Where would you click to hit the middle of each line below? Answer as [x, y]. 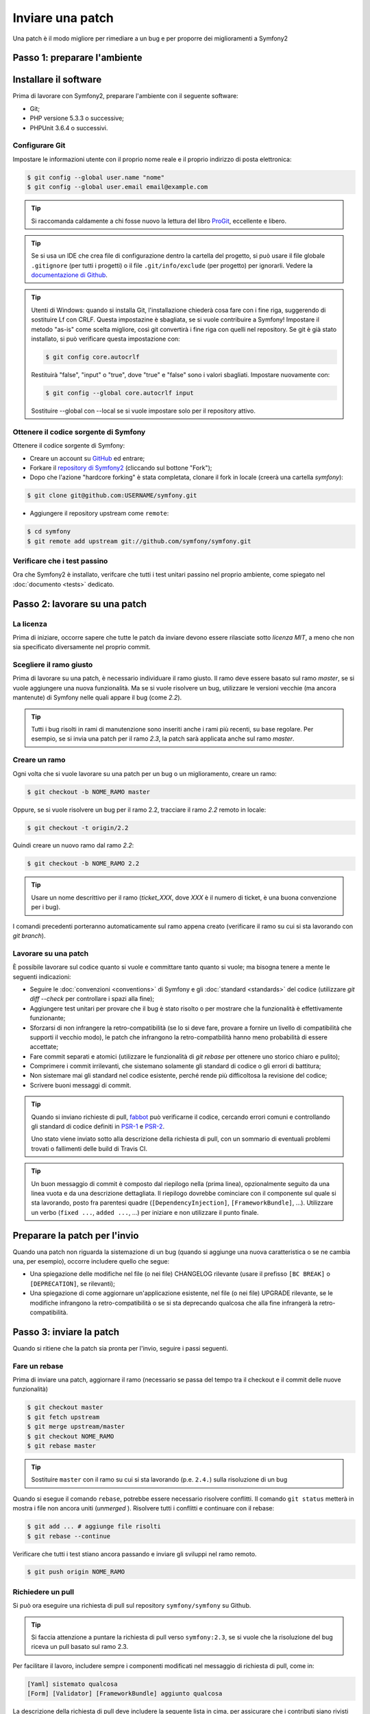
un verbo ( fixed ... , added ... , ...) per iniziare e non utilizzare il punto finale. [145, 1212]
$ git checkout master [65, 1408]
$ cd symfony [49, 532]
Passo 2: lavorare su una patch [80, 604]
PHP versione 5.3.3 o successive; [77, 118]
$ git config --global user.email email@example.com [118, 187]
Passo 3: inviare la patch [66, 1332]
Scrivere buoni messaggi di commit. [81, 1085]
